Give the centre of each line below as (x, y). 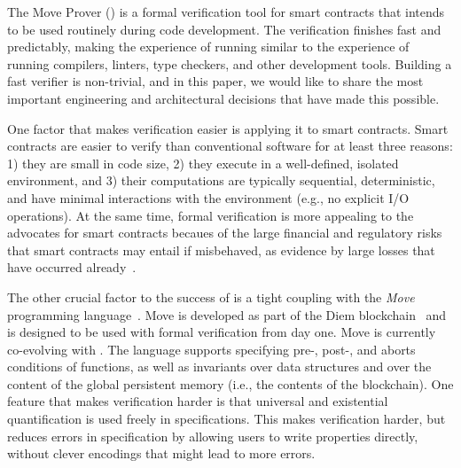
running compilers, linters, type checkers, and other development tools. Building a (230, 63)
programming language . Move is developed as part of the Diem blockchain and (227, 314)
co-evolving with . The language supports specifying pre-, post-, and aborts (211, 349)
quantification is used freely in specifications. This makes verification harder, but (227, 419)
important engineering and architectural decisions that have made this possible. (223, 98)
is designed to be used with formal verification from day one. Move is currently (222, 332)
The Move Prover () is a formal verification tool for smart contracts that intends (226, 12)
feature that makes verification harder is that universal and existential (198, 401)
